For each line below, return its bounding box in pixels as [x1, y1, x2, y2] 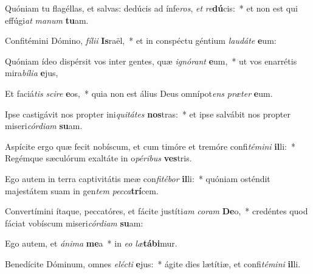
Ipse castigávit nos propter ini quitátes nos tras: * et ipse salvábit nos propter [5, 107, 291, 120]
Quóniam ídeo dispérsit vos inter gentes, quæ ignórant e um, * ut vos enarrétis [5, 54, 297, 67]
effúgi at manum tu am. [5, 13, 89, 26]
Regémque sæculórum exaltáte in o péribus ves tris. [5, 152, 192, 164]
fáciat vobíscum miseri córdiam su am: [5, 216, 143, 229]
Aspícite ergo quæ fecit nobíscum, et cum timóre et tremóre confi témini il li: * [5, 139, 295, 152]
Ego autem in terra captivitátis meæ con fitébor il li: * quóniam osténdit [5, 172, 270, 184]
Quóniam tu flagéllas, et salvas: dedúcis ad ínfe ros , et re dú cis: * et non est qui [5, 2, 298, 14]
